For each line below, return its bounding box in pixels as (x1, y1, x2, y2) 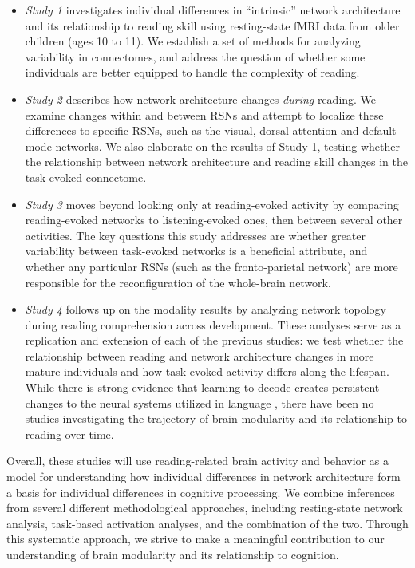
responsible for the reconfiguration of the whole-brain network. (25, 274, 331, 290)
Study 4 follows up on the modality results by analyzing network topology (25, 301, 386, 318)
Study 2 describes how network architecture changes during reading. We (25, 90, 377, 107)
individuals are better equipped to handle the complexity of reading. (25, 64, 360, 81)
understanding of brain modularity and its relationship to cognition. (6, 546, 339, 562)
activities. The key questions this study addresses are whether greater (25, 227, 366, 243)
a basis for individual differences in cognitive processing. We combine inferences (6, 483, 395, 500)
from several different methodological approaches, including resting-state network (6, 499, 403, 516)
